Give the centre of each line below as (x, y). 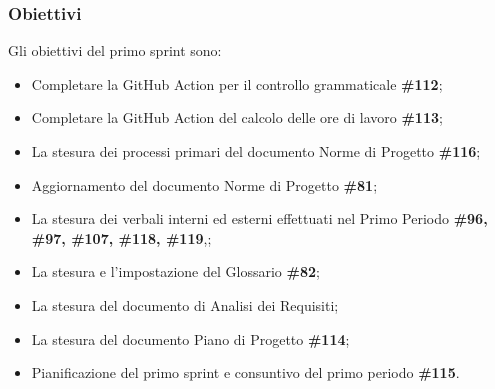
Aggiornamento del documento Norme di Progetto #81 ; (204, 184)
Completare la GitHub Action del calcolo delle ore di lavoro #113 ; (237, 117)
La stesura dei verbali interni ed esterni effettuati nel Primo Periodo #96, (259, 218)
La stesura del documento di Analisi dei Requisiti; (185, 304)
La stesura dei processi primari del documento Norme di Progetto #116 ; (256, 151)
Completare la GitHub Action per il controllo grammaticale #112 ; (237, 83)
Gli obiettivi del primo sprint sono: (115, 50)
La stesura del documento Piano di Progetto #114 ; (190, 338)
